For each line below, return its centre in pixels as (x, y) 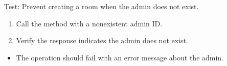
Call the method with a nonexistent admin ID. (89, 23)
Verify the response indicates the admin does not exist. (102, 40)
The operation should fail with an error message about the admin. (120, 57)
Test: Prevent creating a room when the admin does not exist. (101, 6)
